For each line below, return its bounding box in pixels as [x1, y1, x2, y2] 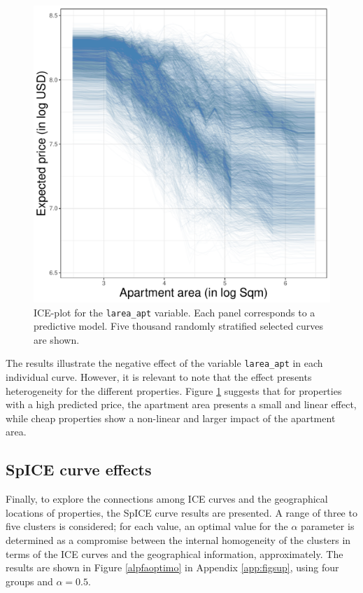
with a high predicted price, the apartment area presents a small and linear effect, [6, 397, 357, 412]
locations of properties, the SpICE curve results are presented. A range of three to [6, 505, 357, 519]
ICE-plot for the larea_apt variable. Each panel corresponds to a [34, 305, 315, 319]
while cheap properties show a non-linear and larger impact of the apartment [6, 410, 336, 425]
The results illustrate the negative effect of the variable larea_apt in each [6, 356, 323, 370]
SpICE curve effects [6, 459, 152, 480]
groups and [6, 573, 53, 588]
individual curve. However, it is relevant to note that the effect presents [6, 370, 312, 384]
